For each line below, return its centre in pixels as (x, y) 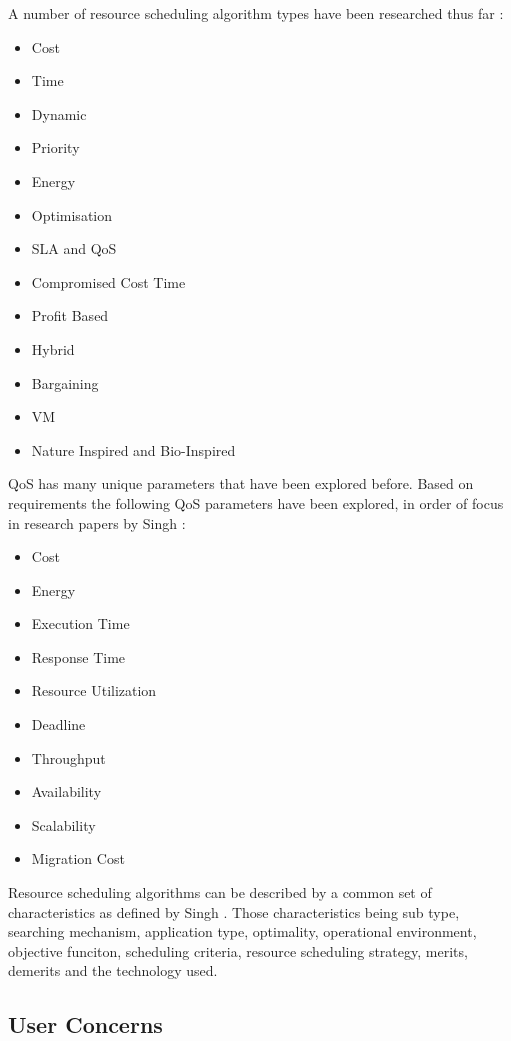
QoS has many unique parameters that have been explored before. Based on (241, 483)
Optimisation (72, 214)
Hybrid (53, 348)
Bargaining (65, 382)
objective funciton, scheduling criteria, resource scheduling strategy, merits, (238, 950)
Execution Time (80, 623)
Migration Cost (78, 858)
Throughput (68, 757)
